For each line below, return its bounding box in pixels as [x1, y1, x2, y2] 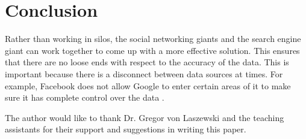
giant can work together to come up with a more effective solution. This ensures [5, 44, 300, 56]
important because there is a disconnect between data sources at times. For [5, 67, 283, 80]
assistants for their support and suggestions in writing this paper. [5, 123, 246, 135]
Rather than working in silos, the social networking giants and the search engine [5, 32, 301, 45]
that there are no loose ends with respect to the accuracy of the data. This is [5, 56, 289, 68]
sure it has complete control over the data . [5, 91, 164, 104]
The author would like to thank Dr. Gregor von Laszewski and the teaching [5, 111, 284, 123]
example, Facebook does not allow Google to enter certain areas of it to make [5, 79, 291, 92]
